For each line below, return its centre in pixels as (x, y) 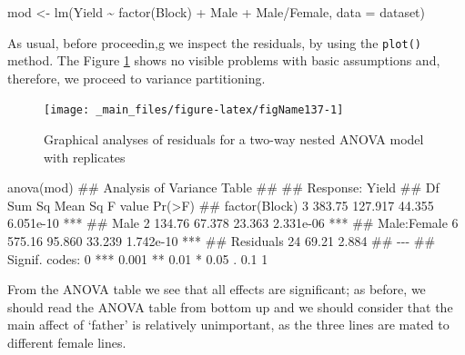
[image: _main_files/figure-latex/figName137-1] (194, 110)
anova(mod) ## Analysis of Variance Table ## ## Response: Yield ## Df (223, 187)
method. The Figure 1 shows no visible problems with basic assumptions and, (224, 60)
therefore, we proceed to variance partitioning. (136, 78)
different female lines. (67, 343)
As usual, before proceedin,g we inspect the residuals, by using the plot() (214, 42)
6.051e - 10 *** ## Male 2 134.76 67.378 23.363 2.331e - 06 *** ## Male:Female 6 (233, 223)
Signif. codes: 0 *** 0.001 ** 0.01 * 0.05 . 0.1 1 (138, 258)
